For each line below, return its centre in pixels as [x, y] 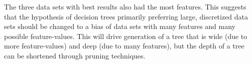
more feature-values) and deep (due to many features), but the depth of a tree [124, 46]
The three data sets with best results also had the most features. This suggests [125, 6]
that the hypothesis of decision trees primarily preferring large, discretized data [126, 16]
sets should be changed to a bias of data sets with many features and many [120, 26]
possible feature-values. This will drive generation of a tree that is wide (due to [126, 36]
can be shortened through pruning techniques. [75, 55]
